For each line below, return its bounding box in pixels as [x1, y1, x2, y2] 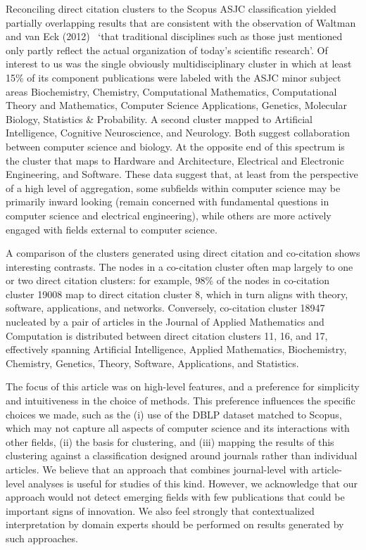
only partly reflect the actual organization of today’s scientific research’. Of [6, 42, 328, 57]
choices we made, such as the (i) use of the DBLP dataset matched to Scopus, [6, 407, 342, 421]
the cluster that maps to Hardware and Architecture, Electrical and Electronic [6, 153, 344, 167]
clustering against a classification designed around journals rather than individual [6, 448, 358, 463]
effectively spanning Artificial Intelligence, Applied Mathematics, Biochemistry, [6, 342, 347, 357]
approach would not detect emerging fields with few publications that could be [6, 490, 345, 504]
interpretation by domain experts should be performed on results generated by [6, 517, 344, 532]
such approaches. [6, 530, 78, 545]
